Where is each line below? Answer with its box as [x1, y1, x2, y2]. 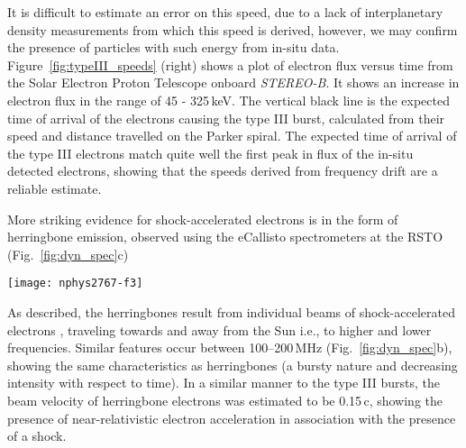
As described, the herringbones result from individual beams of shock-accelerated [7, 302, 455, 321]
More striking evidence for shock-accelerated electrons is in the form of [7, 209, 398, 228]
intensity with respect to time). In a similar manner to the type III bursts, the [7, 373, 441, 392]
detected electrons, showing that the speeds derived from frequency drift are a [7, 161, 438, 180]
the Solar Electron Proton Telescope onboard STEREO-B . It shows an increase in [7, 73, 460, 92]
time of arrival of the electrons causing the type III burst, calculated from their [7, 108, 445, 127]
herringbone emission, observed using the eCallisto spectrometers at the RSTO [7, 227, 443, 246]
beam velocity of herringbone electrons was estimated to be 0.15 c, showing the [7, 390, 443, 409]
